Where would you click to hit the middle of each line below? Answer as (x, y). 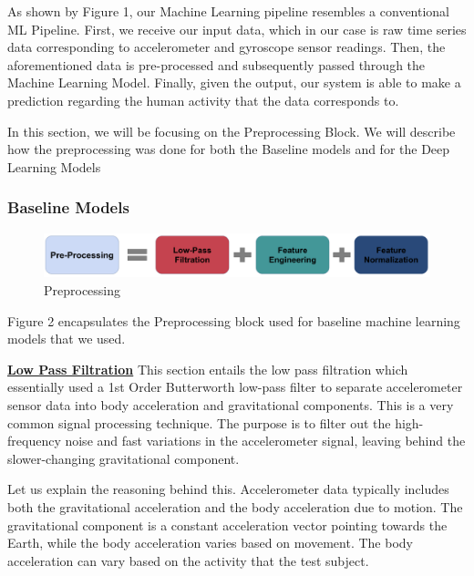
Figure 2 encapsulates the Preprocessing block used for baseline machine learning (234, 320)
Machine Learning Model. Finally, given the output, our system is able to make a (234, 82)
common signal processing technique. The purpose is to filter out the (199, 422)
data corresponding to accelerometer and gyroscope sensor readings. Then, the (227, 47)
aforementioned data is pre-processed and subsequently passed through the (216, 64)
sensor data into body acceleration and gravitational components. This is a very (231, 404)
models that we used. (67, 339)
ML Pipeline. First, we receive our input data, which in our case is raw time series (237, 29)
